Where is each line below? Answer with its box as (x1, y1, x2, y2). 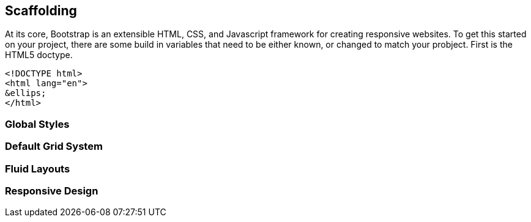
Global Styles (5, 117, 70, 130)
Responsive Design (5, 184, 98, 197)
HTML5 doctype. (5, 50, 73, 61)
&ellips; (5, 88, 46, 98)
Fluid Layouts (5, 162, 70, 175)
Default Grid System (5, 140, 103, 153)
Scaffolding (5, 3, 77, 18)
